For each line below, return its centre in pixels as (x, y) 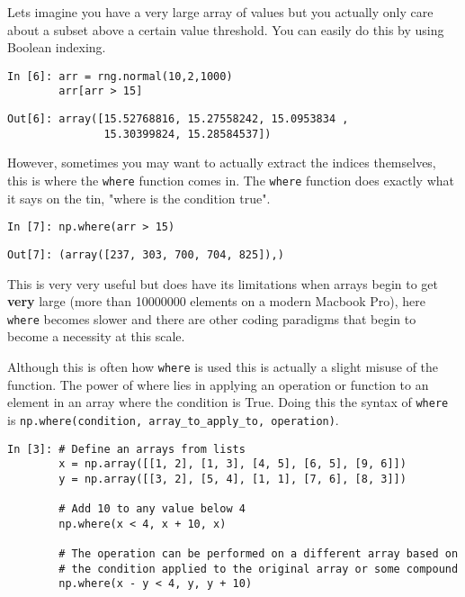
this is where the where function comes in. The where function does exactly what (231, 180)
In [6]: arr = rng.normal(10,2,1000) (120, 76)
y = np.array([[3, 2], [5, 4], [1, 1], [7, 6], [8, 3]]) (232, 479)
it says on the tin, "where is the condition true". (139, 198)
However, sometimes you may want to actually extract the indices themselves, (222, 163)
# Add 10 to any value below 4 (152, 509)
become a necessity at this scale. (96, 336)
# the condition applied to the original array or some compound (259, 569)
